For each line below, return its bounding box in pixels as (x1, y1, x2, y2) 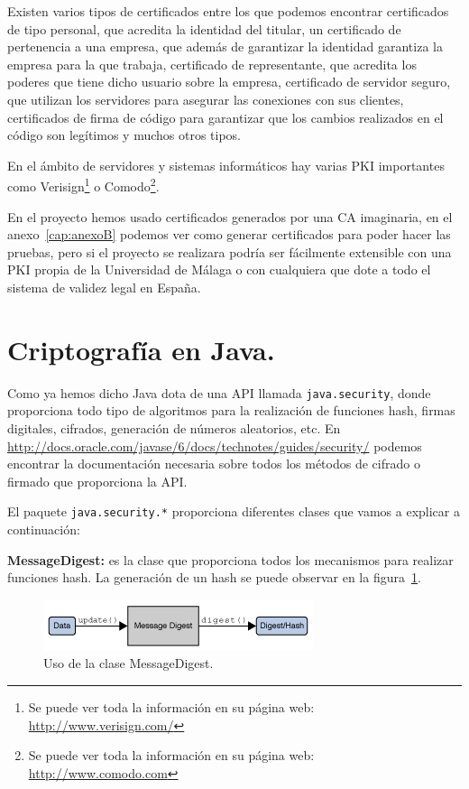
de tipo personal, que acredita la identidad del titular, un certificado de (7, 19, 401, 38)
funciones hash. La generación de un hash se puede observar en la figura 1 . (7, 568, 421, 587)
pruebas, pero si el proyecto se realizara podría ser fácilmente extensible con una (7, 242, 452, 261)
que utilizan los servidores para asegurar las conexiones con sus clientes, (7, 89, 404, 108)
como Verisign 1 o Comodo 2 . (7, 174, 160, 195)
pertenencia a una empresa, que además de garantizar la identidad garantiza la (7, 37, 443, 56)
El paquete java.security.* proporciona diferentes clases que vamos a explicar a (7, 502, 460, 521)
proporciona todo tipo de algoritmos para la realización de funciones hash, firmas (7, 401, 455, 420)
